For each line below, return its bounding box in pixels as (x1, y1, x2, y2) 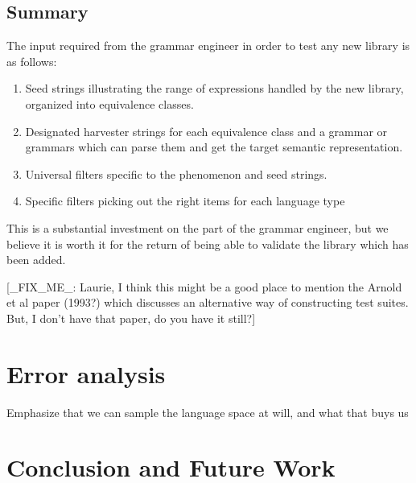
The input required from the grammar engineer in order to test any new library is (6, 37, 410, 54)
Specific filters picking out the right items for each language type (25, 192, 345, 209)
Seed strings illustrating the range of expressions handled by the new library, (25, 80, 404, 97)
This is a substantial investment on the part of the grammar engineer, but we (6, 219, 389, 236)
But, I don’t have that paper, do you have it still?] (6, 309, 256, 326)
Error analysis (6, 357, 166, 390)
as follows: (6, 52, 57, 69)
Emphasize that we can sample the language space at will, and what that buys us (6, 403, 409, 420)
